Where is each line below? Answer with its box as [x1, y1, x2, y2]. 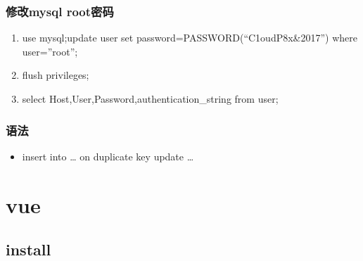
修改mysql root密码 [6, 2, 114, 20]
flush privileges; [22, 68, 89, 82]
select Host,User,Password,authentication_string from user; [22, 91, 279, 106]
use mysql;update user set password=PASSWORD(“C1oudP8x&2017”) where [22, 30, 358, 45]
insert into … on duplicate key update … [22, 148, 194, 163]
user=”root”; [22, 44, 78, 58]
